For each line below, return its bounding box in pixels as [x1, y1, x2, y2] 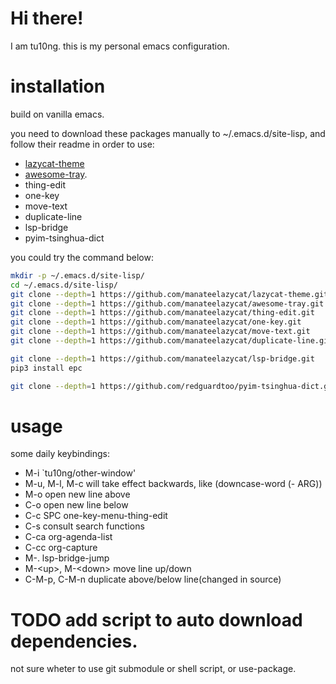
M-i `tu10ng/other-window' [24, 467, 137, 479]
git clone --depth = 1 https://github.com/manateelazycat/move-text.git [10, 327, 311, 337]
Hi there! [10, 7, 84, 30]
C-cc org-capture [24, 542, 98, 554]
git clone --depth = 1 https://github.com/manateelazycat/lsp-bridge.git [10, 353, 315, 364]
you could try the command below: [10, 251, 154, 263]
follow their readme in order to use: [10, 138, 155, 150]
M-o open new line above [24, 488, 131, 501]
